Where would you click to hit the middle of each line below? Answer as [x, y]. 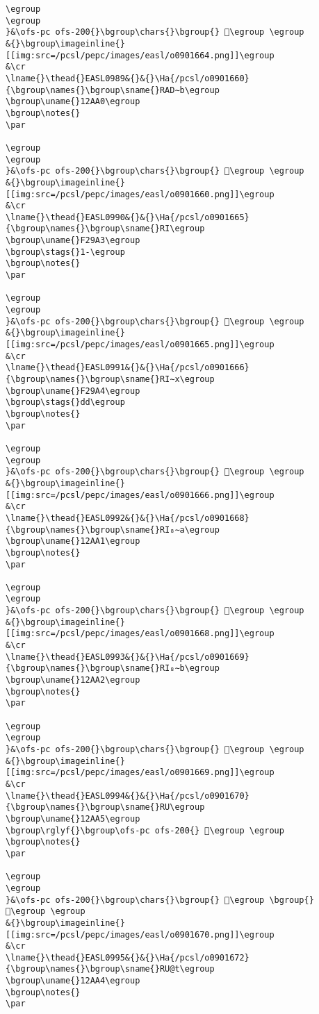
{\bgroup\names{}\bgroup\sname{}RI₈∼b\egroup [113, 668]
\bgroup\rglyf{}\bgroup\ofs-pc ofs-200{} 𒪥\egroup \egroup [145, 830]
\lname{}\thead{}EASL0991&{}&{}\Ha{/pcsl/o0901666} [128, 368]
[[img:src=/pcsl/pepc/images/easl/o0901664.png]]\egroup [140, 55]
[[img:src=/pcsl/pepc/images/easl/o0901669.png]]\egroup [140, 773]
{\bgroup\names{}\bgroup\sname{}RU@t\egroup [110, 969]
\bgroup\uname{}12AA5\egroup [73, 818]
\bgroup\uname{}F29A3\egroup [73, 241]
